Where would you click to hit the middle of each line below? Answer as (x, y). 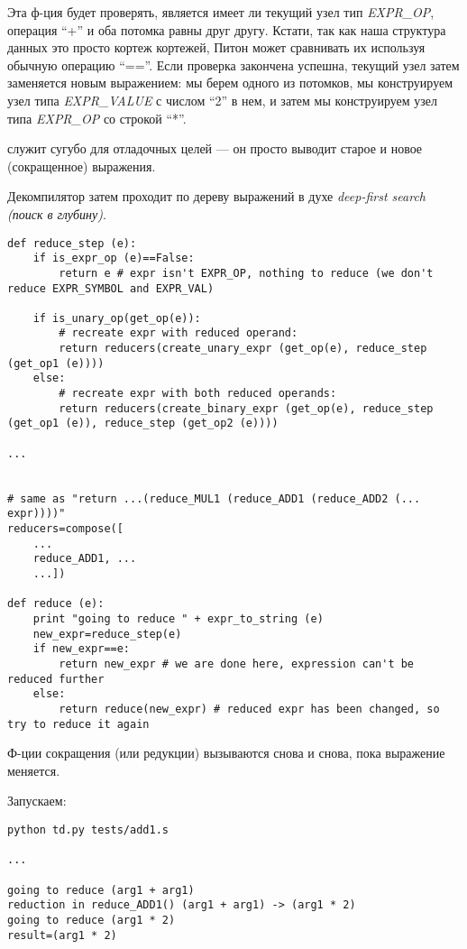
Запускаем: (37, 801)
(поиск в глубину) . (57, 213)
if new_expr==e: (82, 649)
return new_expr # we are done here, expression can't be (237, 663)
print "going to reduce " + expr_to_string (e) (178, 618)
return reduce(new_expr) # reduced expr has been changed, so (249, 709)
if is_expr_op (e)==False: (114, 258)
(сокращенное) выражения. (82, 166)
